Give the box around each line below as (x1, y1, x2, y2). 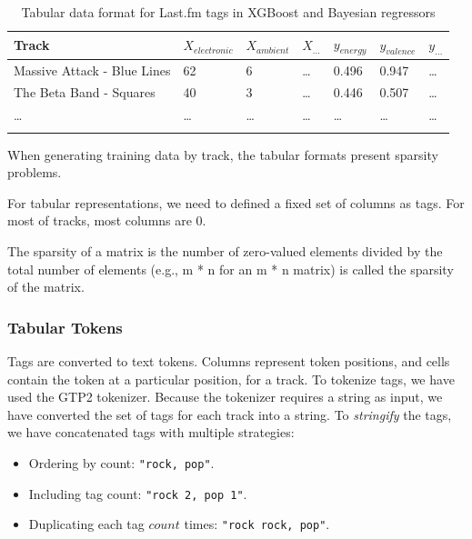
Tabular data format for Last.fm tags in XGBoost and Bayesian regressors (21, 3, 436, 21)
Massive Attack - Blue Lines (14, 60, 171, 79)
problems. (7, 163, 62, 182)
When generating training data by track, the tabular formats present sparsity (7, 145, 438, 164)
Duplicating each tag (28, 514, 145, 534)
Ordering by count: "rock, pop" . (28, 454, 215, 473)
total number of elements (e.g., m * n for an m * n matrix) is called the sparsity (7, 259, 454, 278)
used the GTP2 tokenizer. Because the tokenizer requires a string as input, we (7, 387, 443, 406)
